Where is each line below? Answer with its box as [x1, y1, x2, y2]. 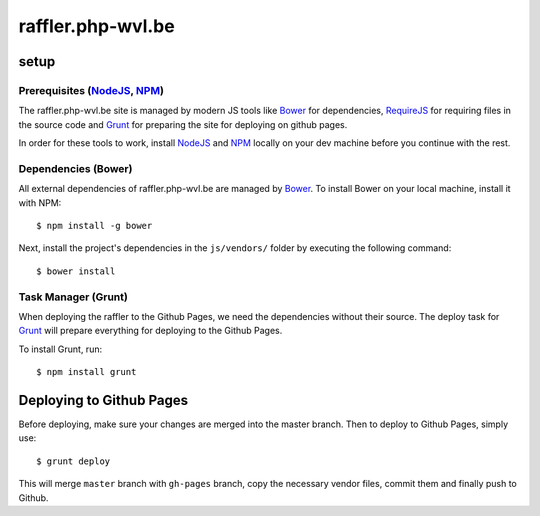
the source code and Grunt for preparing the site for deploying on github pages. [18, 118, 348, 130]
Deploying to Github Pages [18, 391, 189, 409]
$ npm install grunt [36, 366, 137, 378]
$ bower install [36, 265, 116, 277]
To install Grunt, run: [18, 343, 103, 355]
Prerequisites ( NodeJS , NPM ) [18, 83, 165, 97]
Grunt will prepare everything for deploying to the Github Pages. [18, 325, 283, 337]
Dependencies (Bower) [18, 161, 133, 175]
